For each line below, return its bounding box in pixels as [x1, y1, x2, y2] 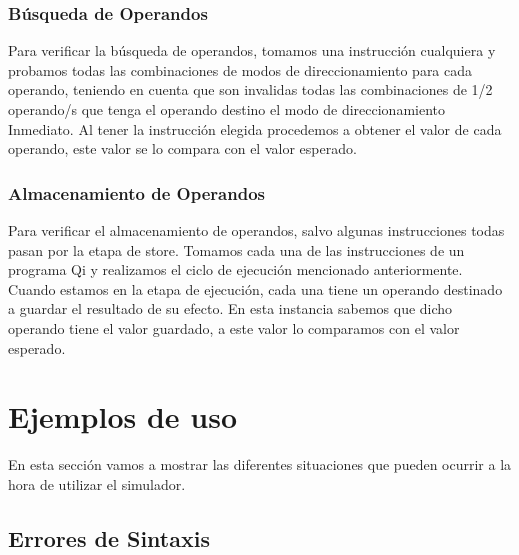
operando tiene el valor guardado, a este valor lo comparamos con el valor [8, 317, 460, 338]
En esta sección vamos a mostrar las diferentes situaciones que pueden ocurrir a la [8, 454, 512, 475]
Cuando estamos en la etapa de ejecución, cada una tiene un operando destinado [8, 278, 503, 299]
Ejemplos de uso [8, 396, 238, 437]
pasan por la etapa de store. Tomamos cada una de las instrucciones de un [8, 239, 465, 260]
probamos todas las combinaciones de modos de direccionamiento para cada [8, 59, 473, 80]
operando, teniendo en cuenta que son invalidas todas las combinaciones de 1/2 [8, 79, 493, 100]
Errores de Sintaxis [8, 522, 210, 553]
